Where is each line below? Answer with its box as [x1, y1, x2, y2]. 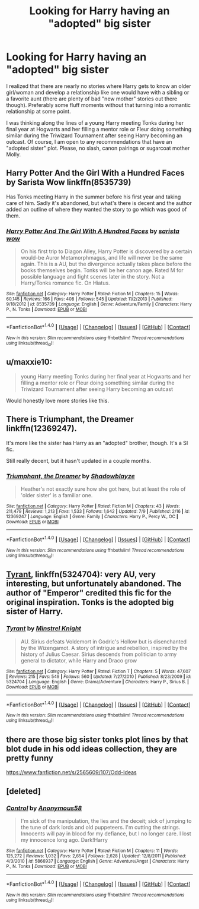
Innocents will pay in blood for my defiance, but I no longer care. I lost [20, 830, 191, 837]
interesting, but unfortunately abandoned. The [6, 579, 182, 589]
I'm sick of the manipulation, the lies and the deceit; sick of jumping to [20, 818, 192, 825]
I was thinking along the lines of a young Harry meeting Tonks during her [6, 119, 184, 126]
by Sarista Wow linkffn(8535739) [6, 177, 131, 188]
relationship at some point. [6, 108, 71, 115]
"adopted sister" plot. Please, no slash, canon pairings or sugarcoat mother [6, 144, 190, 151]
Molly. [6, 150, 21, 158]
